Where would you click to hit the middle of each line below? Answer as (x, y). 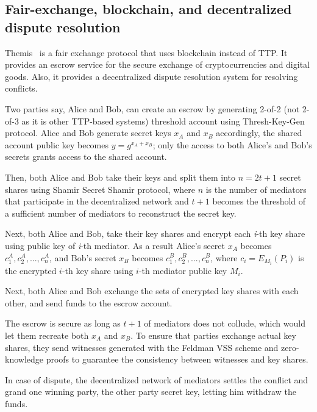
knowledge (24, 359)
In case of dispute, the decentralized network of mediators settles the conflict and (157, 379)
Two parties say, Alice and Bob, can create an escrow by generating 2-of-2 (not (152, 108)
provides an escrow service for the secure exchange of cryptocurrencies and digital (157, 64)
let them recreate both (47, 335)
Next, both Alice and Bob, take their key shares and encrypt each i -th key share (155, 233)
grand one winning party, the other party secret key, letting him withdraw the (151, 392)
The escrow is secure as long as (63, 323)
